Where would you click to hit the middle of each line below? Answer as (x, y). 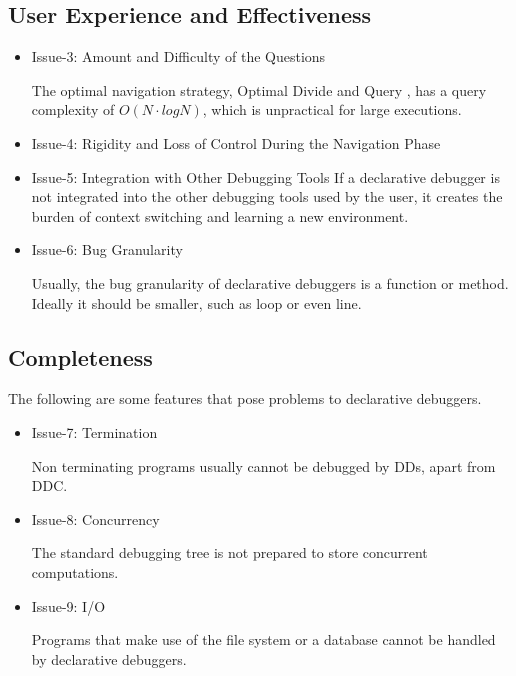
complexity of (73, 109)
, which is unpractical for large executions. (332, 109)
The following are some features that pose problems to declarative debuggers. (245, 398)
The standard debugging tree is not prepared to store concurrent (229, 552)
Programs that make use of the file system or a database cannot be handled (263, 639)
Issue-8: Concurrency (95, 518)
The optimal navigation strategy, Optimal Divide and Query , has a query (259, 89)
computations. (75, 571)
